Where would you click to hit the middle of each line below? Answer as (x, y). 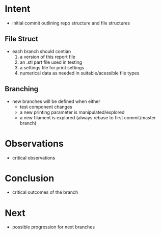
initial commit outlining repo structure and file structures (71, 23)
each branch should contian (42, 51)
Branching (22, 89)
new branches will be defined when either (56, 101)
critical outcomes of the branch (45, 192)
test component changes (46, 107)
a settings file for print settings (52, 67)
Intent (18, 9)
